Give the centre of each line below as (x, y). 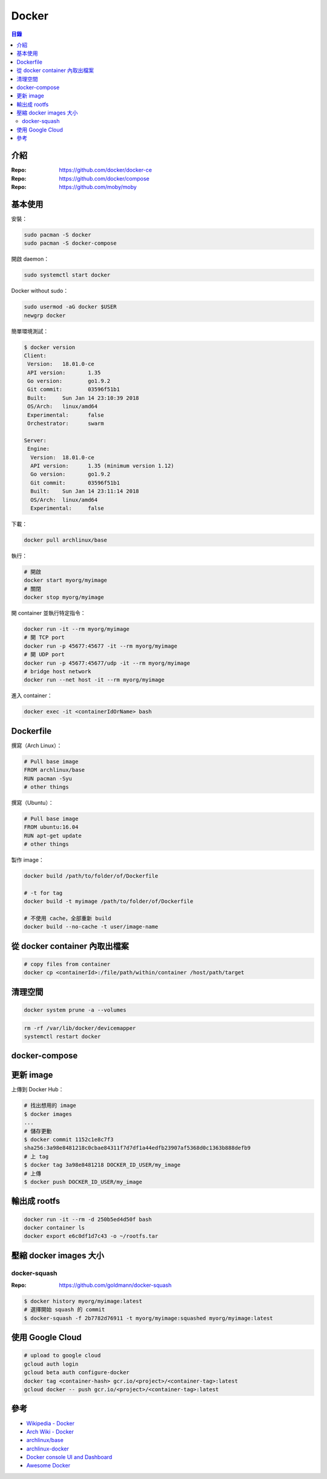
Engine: (39, 449)
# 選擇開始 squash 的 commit (64, 1310)
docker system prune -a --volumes (75, 1010)
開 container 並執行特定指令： (48, 613)
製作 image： (28, 860)
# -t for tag (43, 893)
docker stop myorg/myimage (64, 597)
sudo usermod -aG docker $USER (71, 307)
